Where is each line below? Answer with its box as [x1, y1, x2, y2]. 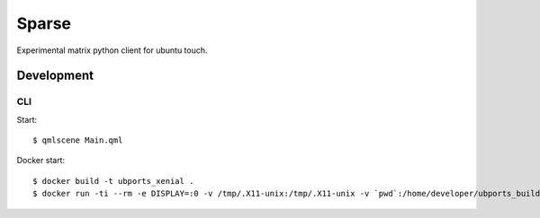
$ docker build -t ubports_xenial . [32, 176, 194, 186]
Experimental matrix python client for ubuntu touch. [16, 45, 208, 56]
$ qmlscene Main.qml [32, 135, 123, 145]
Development [16, 68, 94, 83]
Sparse [16, 13, 72, 33]
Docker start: [16, 155, 66, 166]
